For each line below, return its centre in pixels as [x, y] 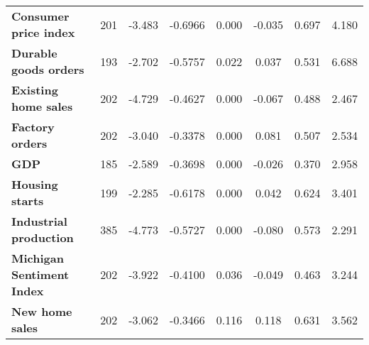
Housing [35, 184]
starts [28, 201]
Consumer [40, 16]
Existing [35, 90]
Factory [33, 127]
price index [43, 32]
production [43, 237]
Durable [34, 53]
